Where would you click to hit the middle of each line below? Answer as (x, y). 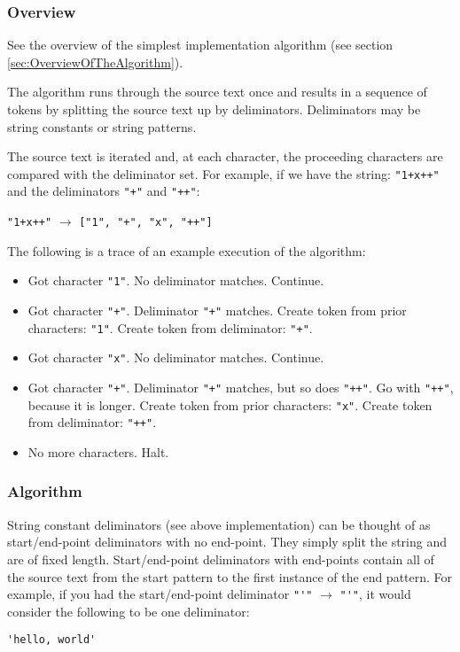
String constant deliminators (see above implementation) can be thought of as (219, 524)
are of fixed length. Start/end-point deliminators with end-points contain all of (221, 559)
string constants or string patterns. (102, 126)
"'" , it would (375, 594)
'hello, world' (52, 640)
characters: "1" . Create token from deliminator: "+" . (170, 327)
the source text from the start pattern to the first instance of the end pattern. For (230, 576)
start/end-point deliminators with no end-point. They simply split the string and (227, 542)
